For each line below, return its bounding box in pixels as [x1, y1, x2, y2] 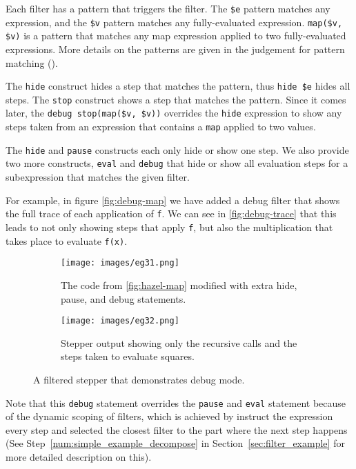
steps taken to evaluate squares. [61, 349, 195, 363]
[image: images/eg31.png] [61, 258, 179, 268]
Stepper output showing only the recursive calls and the [61, 335, 297, 350]
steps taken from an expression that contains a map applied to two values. [6, 119, 316, 134]
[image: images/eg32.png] [61, 316, 179, 326]
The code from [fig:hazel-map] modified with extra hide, [61, 277, 297, 292]
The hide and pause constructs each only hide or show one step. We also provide [6, 142, 349, 157]
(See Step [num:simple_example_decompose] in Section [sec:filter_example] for [6, 436, 345, 450]
